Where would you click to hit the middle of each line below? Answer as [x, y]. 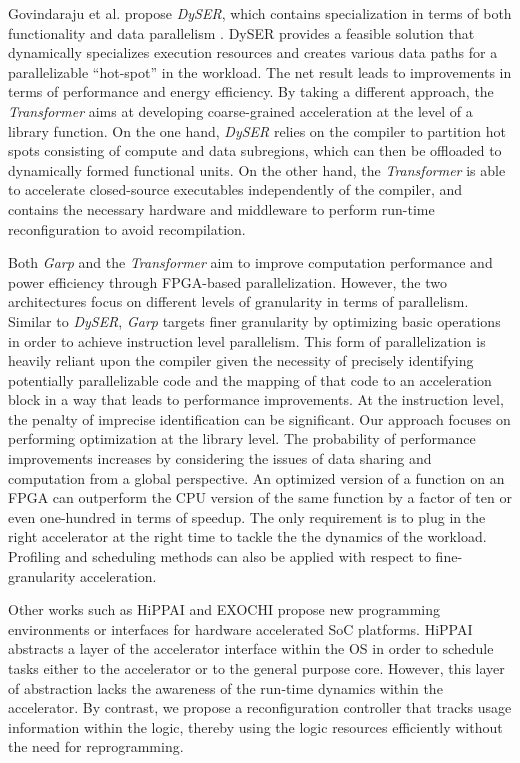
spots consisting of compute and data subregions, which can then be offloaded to [255, 150]
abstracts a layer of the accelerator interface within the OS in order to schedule [251, 648]
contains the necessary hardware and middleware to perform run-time [221, 208]
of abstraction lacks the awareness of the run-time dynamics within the [225, 687]
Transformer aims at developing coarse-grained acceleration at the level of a [240, 110]
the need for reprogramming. [96, 746]
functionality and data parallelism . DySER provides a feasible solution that [241, 32]
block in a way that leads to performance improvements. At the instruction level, [256, 399]
